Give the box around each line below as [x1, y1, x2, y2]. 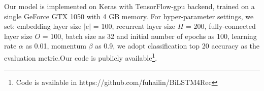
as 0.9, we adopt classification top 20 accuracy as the [95, 40, 260, 51]
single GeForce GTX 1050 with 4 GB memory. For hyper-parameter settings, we [4, 11, 254, 21]
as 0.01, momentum [25, 40, 86, 51]
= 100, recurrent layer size [93, 21, 176, 31]
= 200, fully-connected [186, 21, 256, 31]
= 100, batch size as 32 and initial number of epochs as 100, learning [42, 30, 257, 41]
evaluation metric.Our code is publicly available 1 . [4, 51, 157, 63]
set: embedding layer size [4, 21, 82, 31]
